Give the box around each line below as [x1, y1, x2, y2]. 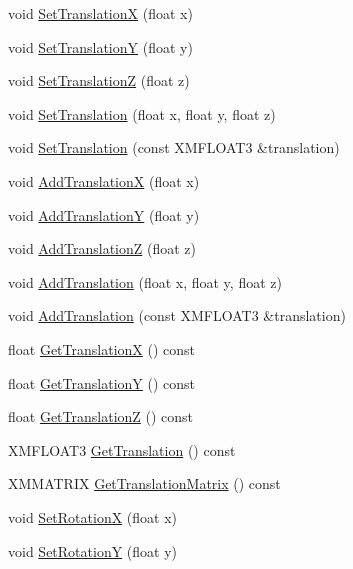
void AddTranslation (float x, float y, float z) [8, 271, 282, 292]
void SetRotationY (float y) [8, 540, 178, 561]
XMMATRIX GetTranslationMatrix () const [8, 473, 281, 494]
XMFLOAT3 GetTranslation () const [8, 439, 236, 460]
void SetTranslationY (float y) [8, 36, 193, 57]
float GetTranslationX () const [8, 338, 195, 359]
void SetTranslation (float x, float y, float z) [8, 103, 276, 124]
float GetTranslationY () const [8, 372, 195, 393]
